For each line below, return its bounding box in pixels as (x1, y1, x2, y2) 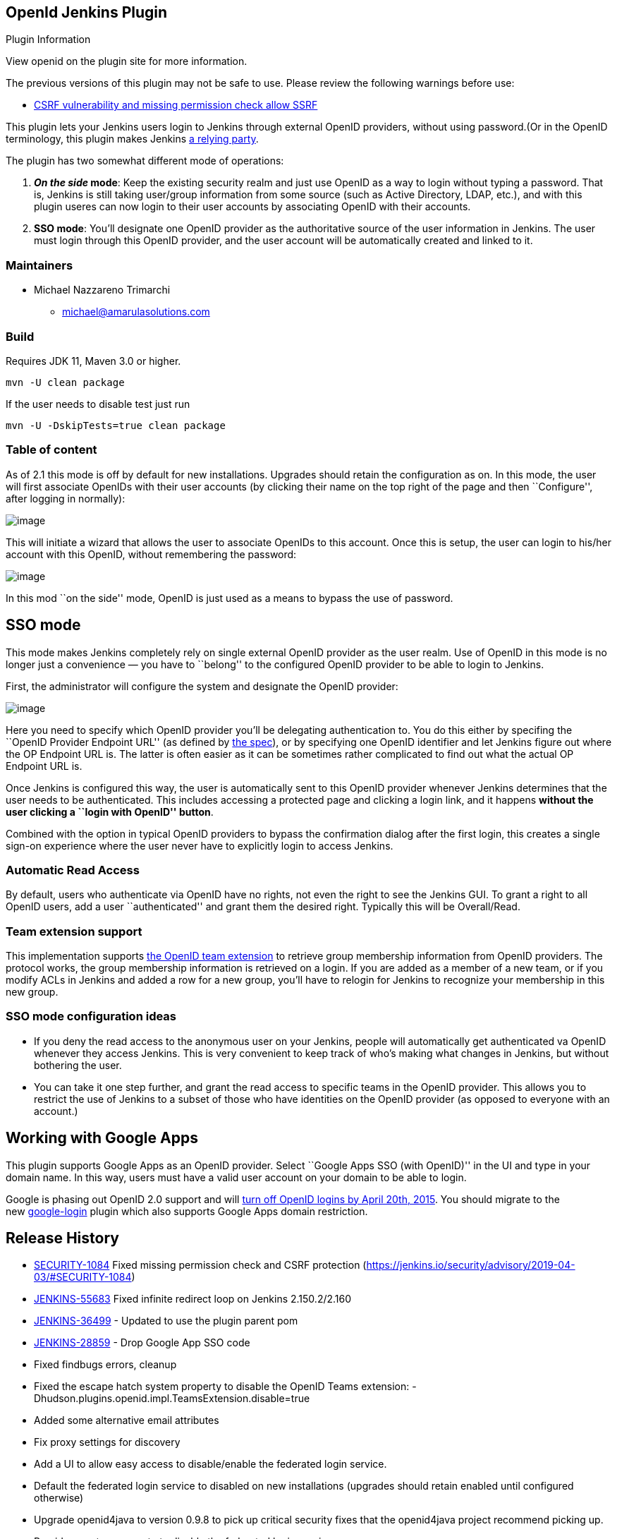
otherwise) (34, 1492, 84, 1504)
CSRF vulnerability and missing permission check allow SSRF (34, 99, 318, 111)
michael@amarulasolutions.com (62, 306, 210, 318)
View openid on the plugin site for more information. (6, 55, 248, 68)
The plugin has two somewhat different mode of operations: (6, 155, 284, 167)
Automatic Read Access (6, 862, 140, 877)
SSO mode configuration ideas (6, 1009, 177, 1024)
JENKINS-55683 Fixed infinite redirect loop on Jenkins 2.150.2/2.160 (34, 1293, 352, 1305)
